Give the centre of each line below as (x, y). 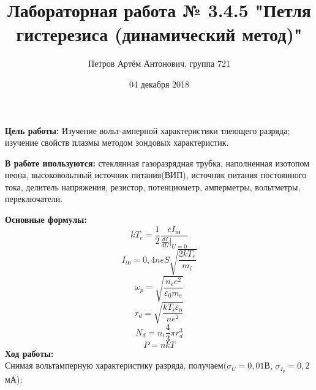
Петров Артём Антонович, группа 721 (159, 63)
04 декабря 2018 (159, 84)
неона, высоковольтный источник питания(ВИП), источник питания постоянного (156, 175)
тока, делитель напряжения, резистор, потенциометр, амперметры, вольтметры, (153, 186)
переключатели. (34, 199)
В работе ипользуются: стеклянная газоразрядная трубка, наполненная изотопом (157, 163)
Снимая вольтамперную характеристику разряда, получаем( (116, 365)
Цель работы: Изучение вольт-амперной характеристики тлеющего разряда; (148, 130)
